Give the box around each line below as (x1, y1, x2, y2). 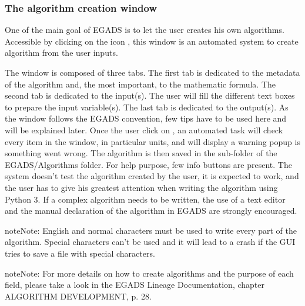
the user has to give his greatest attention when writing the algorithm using (5, 181, 278, 193)
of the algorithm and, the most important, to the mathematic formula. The (5, 78, 276, 90)
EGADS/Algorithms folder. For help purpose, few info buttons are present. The (5, 158, 292, 170)
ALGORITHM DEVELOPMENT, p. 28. (5, 290, 152, 302)
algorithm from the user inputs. (5, 46, 118, 59)
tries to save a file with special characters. (5, 247, 155, 259)
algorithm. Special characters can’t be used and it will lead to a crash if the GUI (5, 236, 296, 248)
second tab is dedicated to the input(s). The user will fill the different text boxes (5, 89, 295, 102)
